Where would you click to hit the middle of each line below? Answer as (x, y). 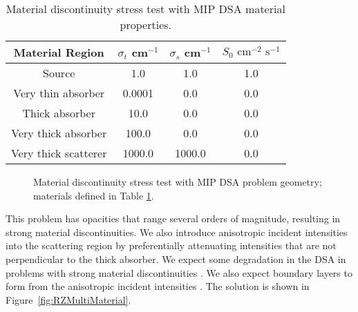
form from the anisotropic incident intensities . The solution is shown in (158, 286)
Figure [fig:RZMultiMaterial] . (68, 299)
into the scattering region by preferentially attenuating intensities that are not (171, 245)
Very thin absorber (59, 93)
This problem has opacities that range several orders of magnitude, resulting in (173, 218)
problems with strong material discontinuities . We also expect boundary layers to (179, 272)
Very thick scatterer (59, 153)
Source (59, 73)
